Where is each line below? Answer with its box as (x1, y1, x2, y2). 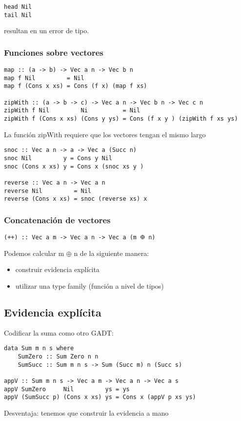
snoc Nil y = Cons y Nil (4, 154, 112, 162)
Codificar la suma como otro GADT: (4, 327, 114, 337)
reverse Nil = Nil (4, 187, 91, 194)
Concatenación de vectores (4, 213, 111, 226)
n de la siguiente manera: (74, 248, 149, 258)
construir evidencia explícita (15, 264, 100, 274)
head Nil (4, 3, 32, 10)
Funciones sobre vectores (4, 46, 103, 58)
